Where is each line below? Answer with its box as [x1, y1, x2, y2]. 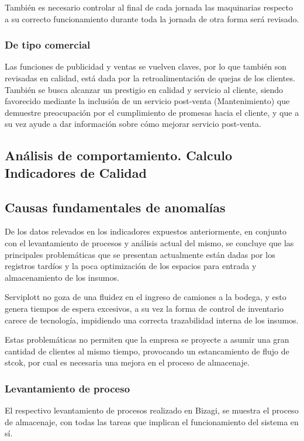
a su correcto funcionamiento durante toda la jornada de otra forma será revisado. [5, 12, 299, 25]
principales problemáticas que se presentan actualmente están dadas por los [5, 248, 275, 260]
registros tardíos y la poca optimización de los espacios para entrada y [5, 260, 257, 272]
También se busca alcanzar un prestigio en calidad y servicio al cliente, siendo [5, 83, 284, 95]
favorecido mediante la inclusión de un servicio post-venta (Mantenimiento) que [5, 95, 290, 107]
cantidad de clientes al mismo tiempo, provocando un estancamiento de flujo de [5, 344, 289, 357]
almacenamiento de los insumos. [5, 271, 119, 283]
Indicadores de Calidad [5, 163, 147, 181]
